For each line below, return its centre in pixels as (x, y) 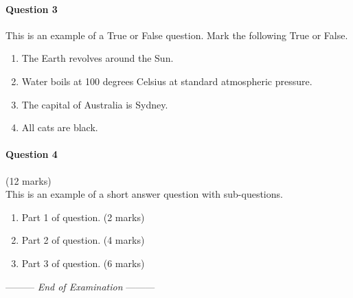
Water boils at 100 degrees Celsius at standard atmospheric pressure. (167, 81)
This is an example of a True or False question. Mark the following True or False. (177, 35)
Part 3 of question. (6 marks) (83, 263)
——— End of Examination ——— (80, 286)
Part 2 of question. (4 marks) (83, 240)
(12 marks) (29, 180)
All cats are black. (60, 127)
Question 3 (32, 9)
